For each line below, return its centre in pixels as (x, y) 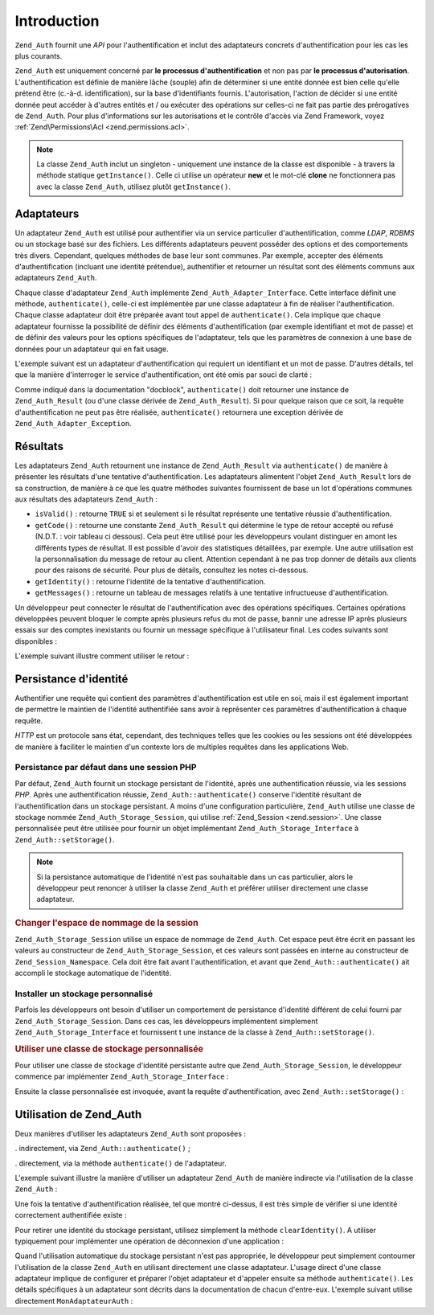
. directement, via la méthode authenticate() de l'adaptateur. (121, 1163)
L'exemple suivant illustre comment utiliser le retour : (102, 656)
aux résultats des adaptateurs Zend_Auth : (86, 499)
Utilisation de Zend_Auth (78, 1114)
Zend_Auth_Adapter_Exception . (73, 423)
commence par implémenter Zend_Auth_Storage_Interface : (122, 1076)
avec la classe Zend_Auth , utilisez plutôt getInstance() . (133, 186)
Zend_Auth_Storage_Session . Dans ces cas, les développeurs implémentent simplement (166, 1021)
